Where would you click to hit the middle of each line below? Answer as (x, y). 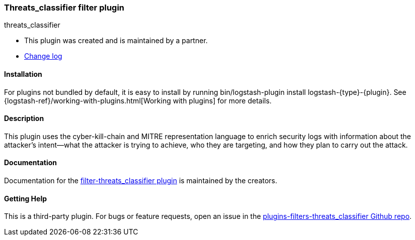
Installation (23, 74)
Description (24, 118)
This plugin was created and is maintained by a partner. (116, 41)
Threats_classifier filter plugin (64, 8)
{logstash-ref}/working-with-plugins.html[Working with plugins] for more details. (138, 100)
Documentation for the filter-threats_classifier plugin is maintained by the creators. (141, 181)
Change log (43, 56)
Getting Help (26, 198)
